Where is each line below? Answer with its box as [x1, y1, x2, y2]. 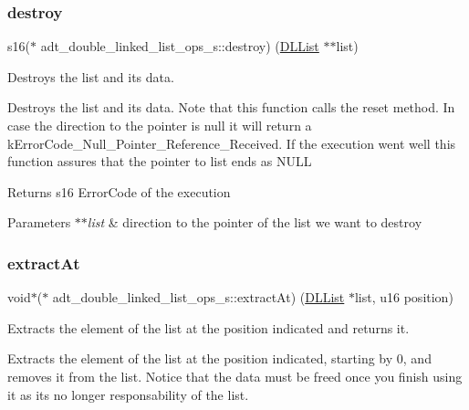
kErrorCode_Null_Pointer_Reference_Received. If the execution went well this [7, 133, 456, 152]
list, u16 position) [354, 288, 453, 307]
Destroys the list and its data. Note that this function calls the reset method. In [7, 98, 455, 117]
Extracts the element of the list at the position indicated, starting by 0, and [7, 349, 432, 368]
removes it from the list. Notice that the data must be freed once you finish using [7, 366, 463, 385]
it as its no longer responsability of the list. [7, 384, 249, 404]
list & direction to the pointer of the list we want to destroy [87, 213, 422, 232]
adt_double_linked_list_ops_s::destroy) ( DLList [40, 37, 319, 56]
